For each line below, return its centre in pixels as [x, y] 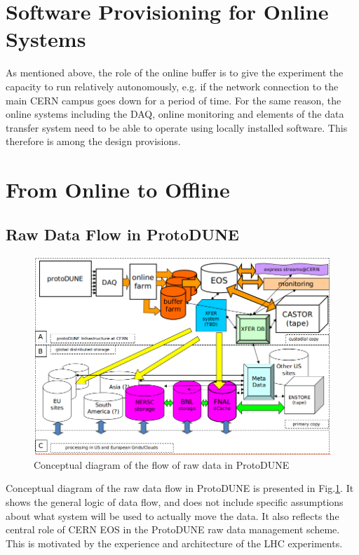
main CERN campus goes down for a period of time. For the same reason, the [174, 100]
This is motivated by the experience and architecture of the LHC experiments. [174, 543]
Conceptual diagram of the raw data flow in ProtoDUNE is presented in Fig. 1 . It [180, 488]
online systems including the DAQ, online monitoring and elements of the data [175, 114]
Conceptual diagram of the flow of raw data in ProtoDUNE [162, 464]
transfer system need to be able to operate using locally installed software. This [177, 127]
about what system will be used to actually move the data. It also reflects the [172, 515]
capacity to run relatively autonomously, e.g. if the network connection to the [172, 86]
